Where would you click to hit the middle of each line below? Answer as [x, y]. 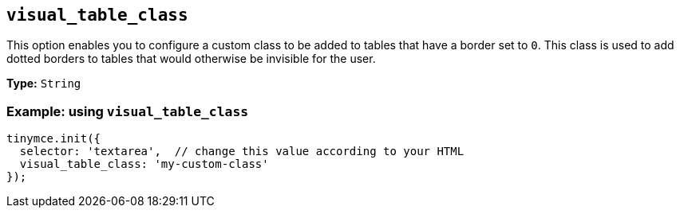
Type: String [44, 84]
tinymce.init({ [54, 139]
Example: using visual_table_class [128, 111]
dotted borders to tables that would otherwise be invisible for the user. [191, 59]
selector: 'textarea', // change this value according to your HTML [242, 152]
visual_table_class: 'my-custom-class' [144, 164]
